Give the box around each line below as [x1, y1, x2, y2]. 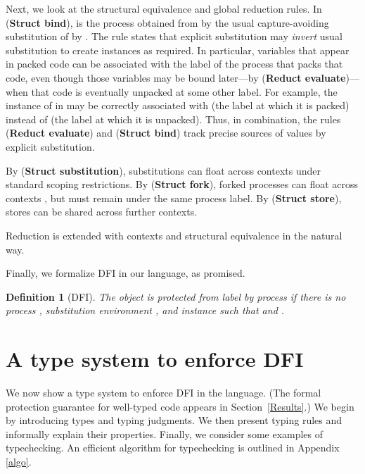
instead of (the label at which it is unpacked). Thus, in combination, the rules [6, 111, 341, 126]
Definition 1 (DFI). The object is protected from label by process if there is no [6, 289, 346, 304]
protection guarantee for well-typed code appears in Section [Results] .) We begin [6, 399, 354, 413]
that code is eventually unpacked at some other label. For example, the [31, 84, 338, 99]
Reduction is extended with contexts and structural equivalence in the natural [6, 227, 342, 242]
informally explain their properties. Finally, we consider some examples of [6, 426, 324, 441]
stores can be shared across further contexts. [6, 204, 198, 219]
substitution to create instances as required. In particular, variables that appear [6, 42, 350, 57]
